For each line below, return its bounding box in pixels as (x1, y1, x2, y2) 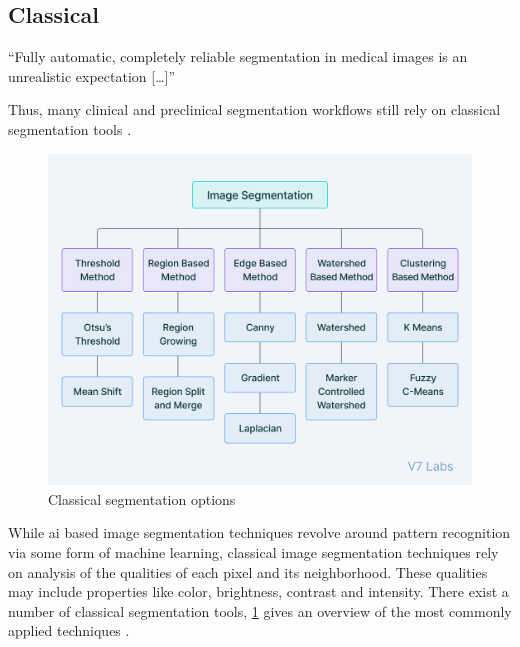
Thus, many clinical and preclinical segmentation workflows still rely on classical (8, 99, 501, 120)
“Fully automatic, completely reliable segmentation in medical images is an (8, 46, 468, 67)
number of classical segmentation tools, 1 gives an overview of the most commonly (8, 600, 512, 621)
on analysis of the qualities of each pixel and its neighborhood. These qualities (8, 561, 488, 582)
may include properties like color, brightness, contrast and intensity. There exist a (8, 581, 509, 602)
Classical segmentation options (48, 488, 236, 509)
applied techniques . (8, 620, 130, 641)
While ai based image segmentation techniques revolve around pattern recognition (8, 522, 511, 543)
